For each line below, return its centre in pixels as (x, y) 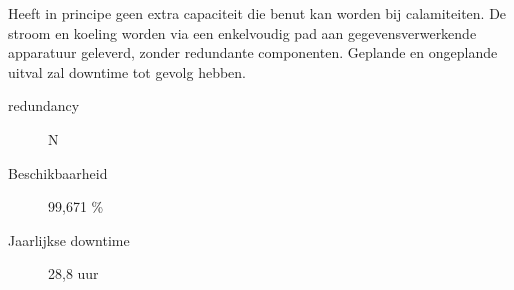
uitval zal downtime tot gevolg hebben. (127, 71)
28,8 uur (73, 273)
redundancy (44, 105)
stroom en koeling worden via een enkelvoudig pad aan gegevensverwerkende (242, 32)
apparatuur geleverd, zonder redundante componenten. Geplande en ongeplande (253, 52)
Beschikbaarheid (58, 172)
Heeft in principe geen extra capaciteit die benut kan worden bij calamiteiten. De (257, 13)
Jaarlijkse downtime (69, 239)
